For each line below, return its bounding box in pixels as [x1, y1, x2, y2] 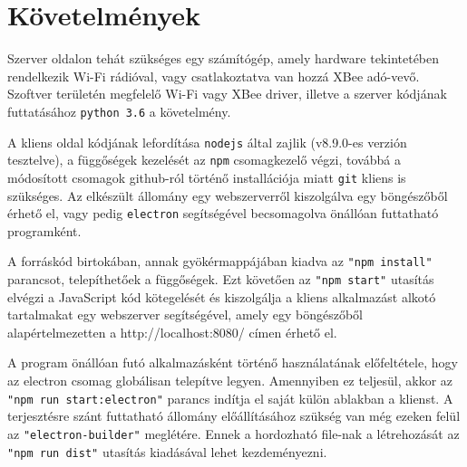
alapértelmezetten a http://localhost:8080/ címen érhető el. [7, 322, 337, 341]
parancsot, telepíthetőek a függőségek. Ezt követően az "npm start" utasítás [7, 270, 434, 289]
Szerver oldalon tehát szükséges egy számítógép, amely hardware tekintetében [7, 49, 440, 68]
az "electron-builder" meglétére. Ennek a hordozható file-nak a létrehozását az [7, 424, 460, 443]
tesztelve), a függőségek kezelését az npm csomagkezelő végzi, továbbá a [7, 150, 401, 169]
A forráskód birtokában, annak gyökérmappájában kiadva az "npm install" [7, 252, 433, 271]
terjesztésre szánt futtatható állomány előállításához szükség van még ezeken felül [7, 406, 461, 425]
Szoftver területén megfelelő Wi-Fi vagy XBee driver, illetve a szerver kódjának [7, 84, 447, 103]
